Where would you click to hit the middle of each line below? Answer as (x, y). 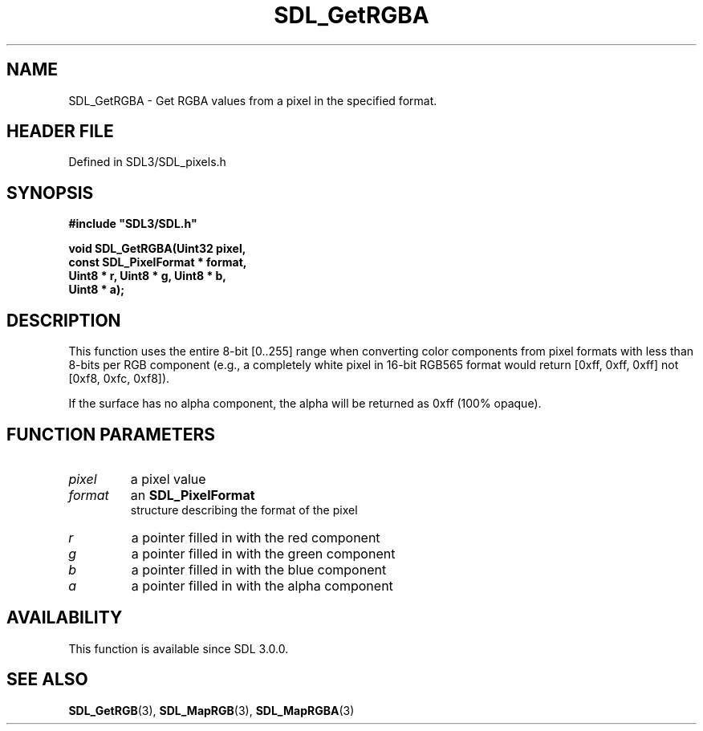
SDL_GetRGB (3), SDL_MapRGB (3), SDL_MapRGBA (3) (211, 710)
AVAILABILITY (65, 618)
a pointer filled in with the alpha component (262, 585)
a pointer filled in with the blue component (259, 569)
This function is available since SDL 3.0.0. (179, 648)
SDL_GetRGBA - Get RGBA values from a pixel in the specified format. (253, 100)
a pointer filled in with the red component (256, 537)
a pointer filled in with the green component (263, 553)
